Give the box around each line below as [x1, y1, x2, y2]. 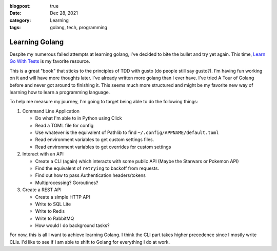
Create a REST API [22, 187, 62, 193]
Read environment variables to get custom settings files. [35, 136, 154, 143]
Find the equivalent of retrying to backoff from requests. [35, 165, 159, 171]
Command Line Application [22, 108, 80, 114]
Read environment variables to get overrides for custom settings [35, 144, 171, 150]
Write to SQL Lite [35, 201, 71, 207]
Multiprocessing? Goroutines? [35, 179, 98, 186]
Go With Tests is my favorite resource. [9, 58, 91, 64]
